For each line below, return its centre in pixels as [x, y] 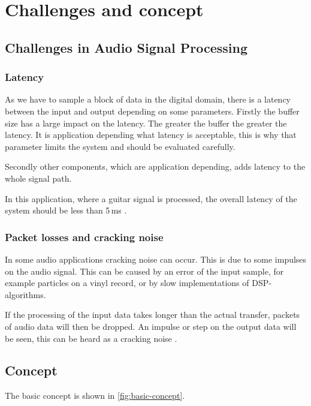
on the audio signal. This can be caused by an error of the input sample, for [144, 271]
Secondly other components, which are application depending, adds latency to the [155, 166]
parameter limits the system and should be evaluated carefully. [120, 146]
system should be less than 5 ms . [66, 210]
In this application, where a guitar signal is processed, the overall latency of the [151, 198]
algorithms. [25, 294]
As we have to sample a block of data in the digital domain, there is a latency [148, 99]
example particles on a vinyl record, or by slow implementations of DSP [137, 283]
